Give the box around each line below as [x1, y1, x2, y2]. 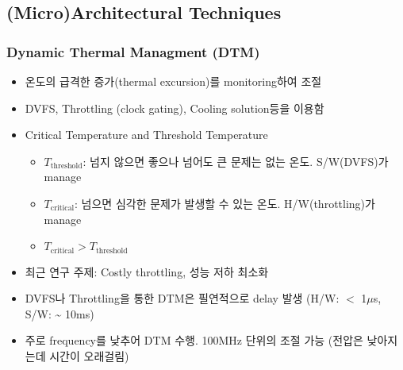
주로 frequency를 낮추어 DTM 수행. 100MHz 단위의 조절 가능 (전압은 [25, 332, 363, 349]
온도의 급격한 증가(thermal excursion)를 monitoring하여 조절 [25, 73, 322, 89]
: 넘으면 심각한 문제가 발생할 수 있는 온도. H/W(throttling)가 [75, 195, 375, 211]
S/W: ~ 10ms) [25, 305, 94, 322]
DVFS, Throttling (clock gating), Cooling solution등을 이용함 [25, 99, 324, 116]
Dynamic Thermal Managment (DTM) [6, 41, 260, 61]
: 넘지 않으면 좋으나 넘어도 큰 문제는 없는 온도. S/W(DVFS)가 [83, 152, 389, 169]
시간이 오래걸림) [49, 347, 129, 364]
